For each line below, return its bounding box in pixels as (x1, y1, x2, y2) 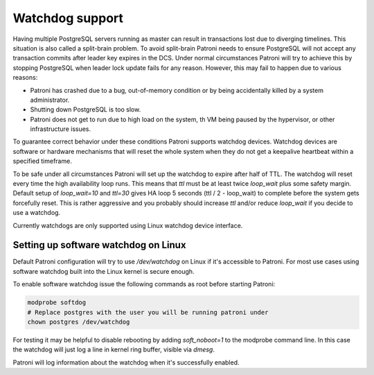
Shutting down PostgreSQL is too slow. (30, 105, 141, 114)
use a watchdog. (12, 209, 61, 217)
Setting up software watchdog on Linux (12, 239, 186, 251)
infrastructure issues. (30, 125, 91, 133)
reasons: (12, 73, 38, 82)
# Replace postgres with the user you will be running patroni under (27, 308, 269, 316)
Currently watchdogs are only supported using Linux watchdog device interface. (12, 221, 243, 229)
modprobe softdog (27, 299, 87, 306)
